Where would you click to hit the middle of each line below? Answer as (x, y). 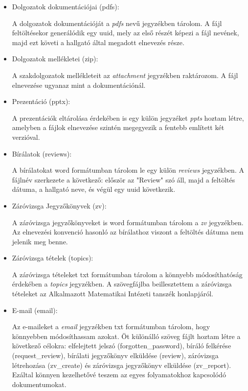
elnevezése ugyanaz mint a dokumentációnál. (79, 85)
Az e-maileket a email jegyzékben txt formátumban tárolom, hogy (111, 326)
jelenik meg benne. (40, 241)
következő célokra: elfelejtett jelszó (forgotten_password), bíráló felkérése (122, 346)
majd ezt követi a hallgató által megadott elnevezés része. (98, 42)
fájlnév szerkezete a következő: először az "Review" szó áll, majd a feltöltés (124, 179)
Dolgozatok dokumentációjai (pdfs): (66, 6)
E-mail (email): (35, 310)
